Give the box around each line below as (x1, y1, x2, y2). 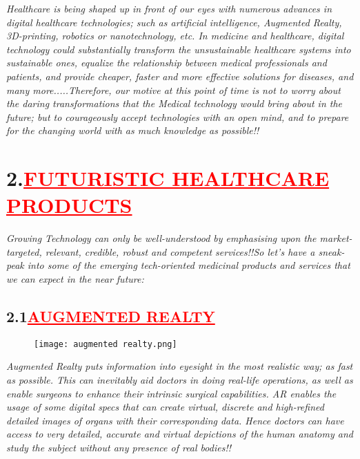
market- (319, 231, 352, 245)
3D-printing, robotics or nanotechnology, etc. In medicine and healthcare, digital (6, 28, 344, 43)
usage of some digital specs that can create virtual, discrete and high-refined (6, 400, 324, 414)
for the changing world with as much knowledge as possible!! (6, 123, 259, 138)
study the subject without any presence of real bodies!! (6, 440, 232, 455)
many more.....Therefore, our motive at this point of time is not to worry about (6, 82, 341, 97)
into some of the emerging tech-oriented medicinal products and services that (27, 258, 350, 272)
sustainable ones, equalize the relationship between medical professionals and (6, 55, 327, 70)
